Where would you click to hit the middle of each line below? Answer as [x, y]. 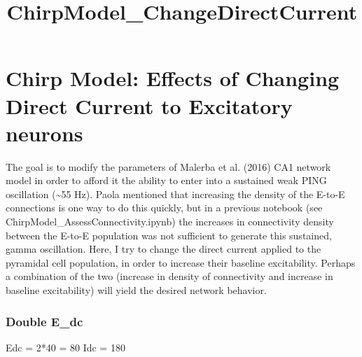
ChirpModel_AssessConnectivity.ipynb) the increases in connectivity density [170, 222]
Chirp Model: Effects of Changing [173, 78]
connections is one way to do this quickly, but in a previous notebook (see [164, 208]
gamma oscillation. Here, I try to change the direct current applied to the [163, 249]
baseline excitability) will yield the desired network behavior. [136, 290]
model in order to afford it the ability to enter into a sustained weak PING [166, 180]
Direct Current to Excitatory [149, 105]
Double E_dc [44, 321]
